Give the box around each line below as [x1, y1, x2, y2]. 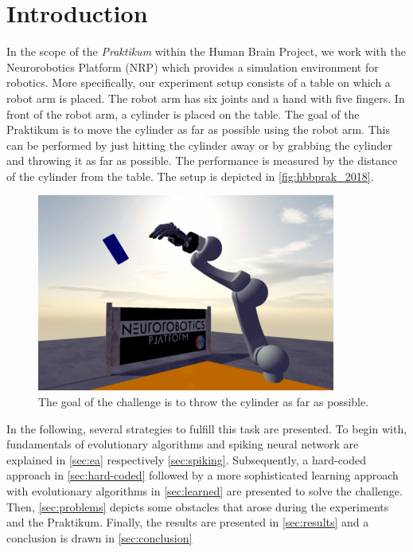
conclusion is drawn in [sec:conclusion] [6, 529, 193, 546]
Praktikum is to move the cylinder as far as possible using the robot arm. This [6, 121, 390, 138]
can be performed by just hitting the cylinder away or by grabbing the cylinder [6, 136, 392, 153]
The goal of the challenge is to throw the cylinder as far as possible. [38, 393, 369, 410]
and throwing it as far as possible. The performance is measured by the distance [6, 152, 398, 169]
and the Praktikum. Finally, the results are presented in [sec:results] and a [6, 514, 369, 530]
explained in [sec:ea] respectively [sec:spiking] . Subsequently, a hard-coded [6, 451, 367, 468]
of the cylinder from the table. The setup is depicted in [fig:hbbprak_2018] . [6, 167, 374, 184]
